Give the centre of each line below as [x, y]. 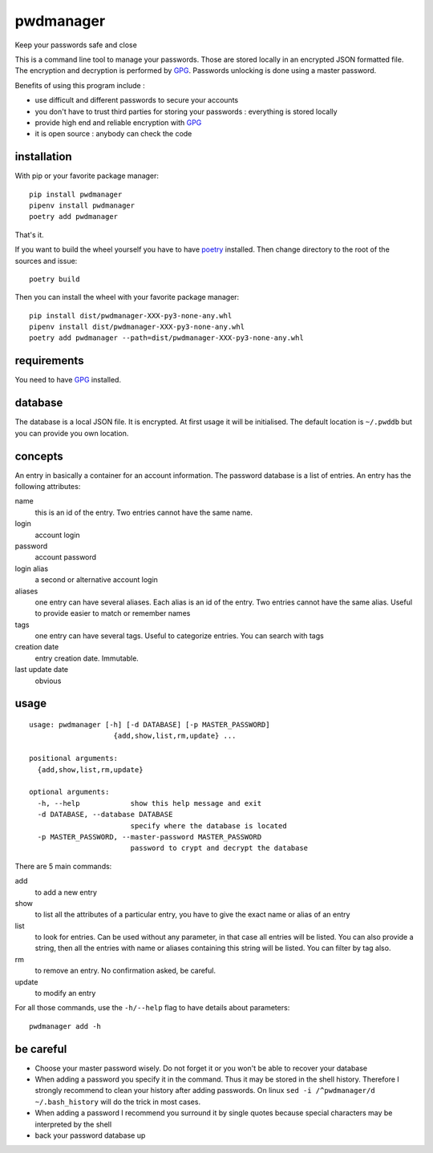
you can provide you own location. [72, 433]
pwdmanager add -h [65, 1026]
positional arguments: [74, 759]
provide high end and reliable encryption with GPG [118, 122]
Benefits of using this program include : [80, 85]
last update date [42, 670]
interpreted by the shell [73, 1124]
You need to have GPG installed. [68, 380]
